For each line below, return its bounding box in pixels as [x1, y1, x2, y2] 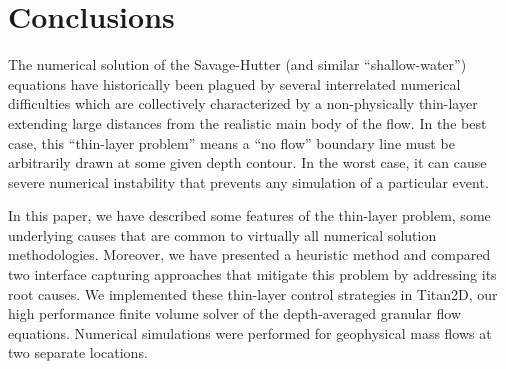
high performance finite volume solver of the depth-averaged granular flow [8, 303, 461, 324]
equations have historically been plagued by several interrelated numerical [8, 73, 461, 94]
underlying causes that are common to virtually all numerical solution [8, 224, 437, 245]
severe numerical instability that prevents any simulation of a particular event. [8, 171, 489, 192]
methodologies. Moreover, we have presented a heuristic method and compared [8, 244, 491, 265]
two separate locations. [8, 342, 148, 363]
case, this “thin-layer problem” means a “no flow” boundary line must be [8, 132, 455, 153]
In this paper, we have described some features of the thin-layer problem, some [8, 205, 491, 226]
